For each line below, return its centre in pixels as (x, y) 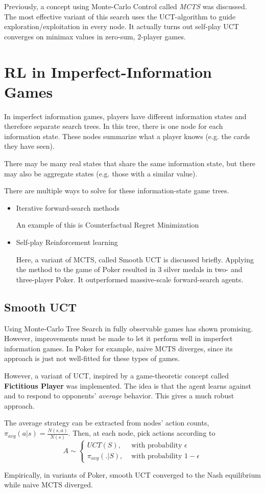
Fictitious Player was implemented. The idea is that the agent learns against (128, 385)
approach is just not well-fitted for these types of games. (92, 358)
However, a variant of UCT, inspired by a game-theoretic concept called (117, 375)
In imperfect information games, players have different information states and (125, 116)
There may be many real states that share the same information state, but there (130, 163)
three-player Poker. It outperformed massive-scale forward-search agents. (130, 279)
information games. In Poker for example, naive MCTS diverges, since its (118, 348)
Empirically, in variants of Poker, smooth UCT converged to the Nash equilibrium (132, 474)
